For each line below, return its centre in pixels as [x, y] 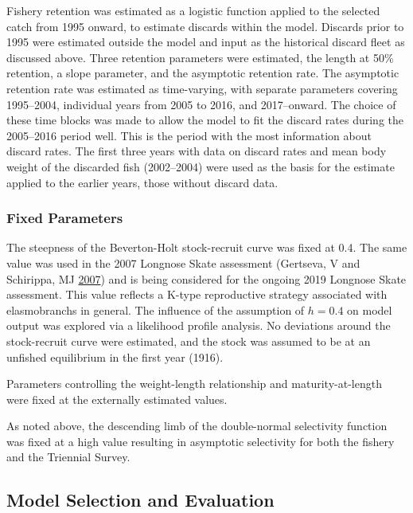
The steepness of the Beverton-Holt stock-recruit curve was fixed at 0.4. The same [207, 247]
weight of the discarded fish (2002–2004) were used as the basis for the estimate [201, 166]
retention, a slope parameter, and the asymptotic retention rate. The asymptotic [203, 73]
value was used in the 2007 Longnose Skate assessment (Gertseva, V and [183, 262]
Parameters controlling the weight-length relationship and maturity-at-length [194, 384]
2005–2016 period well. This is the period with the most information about [189, 135]
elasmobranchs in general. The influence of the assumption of [156, 309]
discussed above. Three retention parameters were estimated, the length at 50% [200, 57]
